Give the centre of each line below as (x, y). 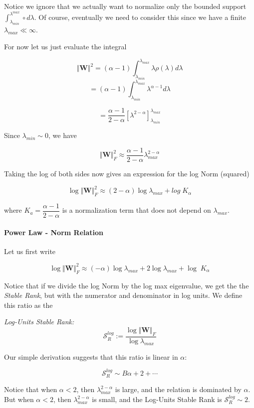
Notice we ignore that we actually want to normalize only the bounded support (125, 6)
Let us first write (30, 251)
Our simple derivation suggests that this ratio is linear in (91, 356)
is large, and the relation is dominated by (178, 389)
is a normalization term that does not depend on (136, 210)
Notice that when (31, 389)
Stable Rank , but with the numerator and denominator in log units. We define (123, 295)
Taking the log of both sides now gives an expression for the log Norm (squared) (127, 173)
